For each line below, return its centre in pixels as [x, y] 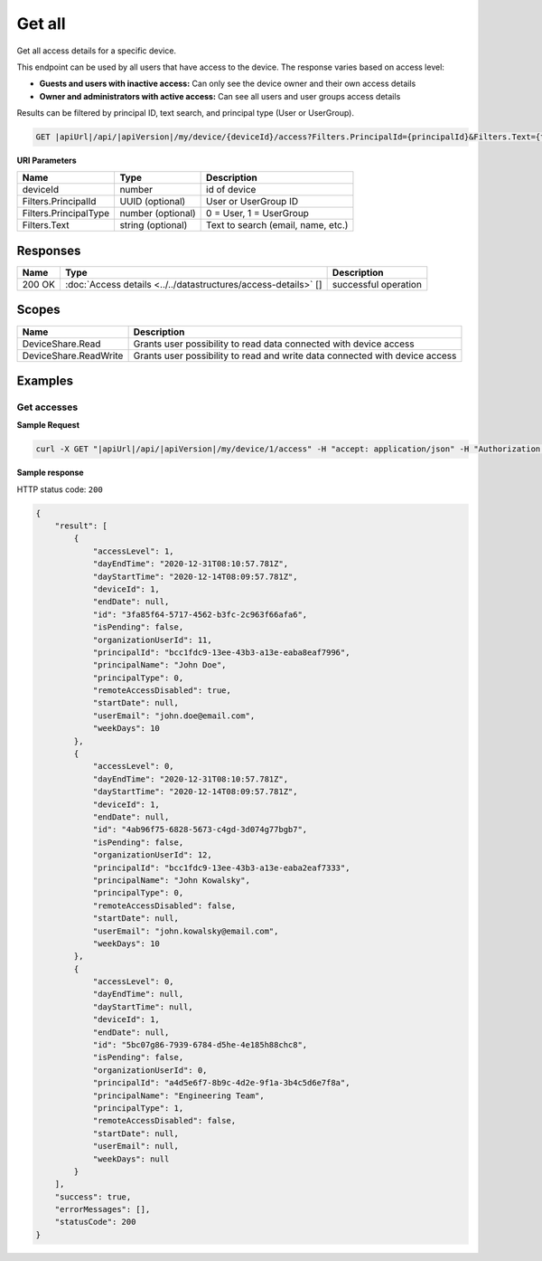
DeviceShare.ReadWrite [73, 356]
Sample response [51, 473]
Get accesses [47, 407]
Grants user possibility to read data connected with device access [274, 344]
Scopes [38, 310]
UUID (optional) [153, 202]
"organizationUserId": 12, [152, 855]
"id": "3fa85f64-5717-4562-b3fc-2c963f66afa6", [200, 614]
